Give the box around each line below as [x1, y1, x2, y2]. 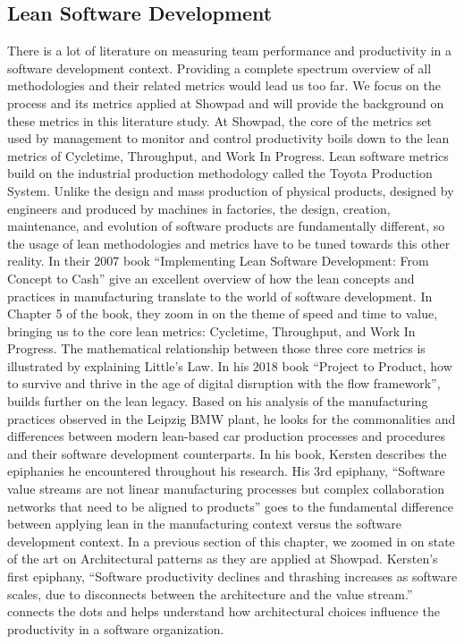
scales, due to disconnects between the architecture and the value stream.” [7, 584, 413, 603]
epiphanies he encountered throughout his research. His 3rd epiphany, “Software [7, 462, 445, 480]
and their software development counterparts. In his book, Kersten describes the [7, 444, 447, 462]
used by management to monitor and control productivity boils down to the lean [7, 129, 450, 148]
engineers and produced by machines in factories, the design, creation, [7, 199, 391, 217]
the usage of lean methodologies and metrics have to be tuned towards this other [7, 233, 451, 252]
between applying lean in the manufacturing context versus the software [7, 514, 401, 533]
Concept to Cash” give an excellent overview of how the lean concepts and [7, 268, 415, 287]
